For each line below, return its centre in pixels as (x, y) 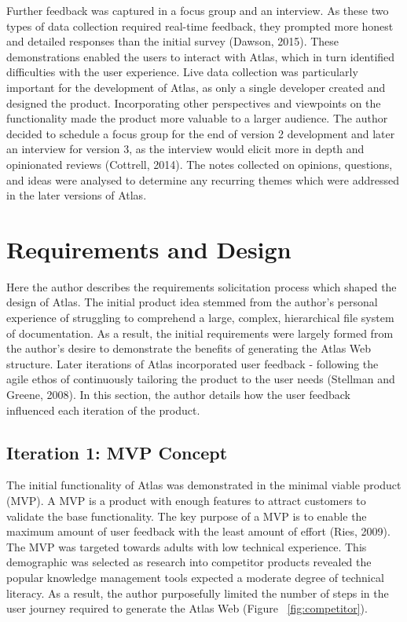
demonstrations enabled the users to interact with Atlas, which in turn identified (201, 56)
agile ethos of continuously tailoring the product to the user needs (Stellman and (201, 379)
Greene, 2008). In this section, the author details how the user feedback (179, 394)
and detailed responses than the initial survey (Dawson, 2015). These (173, 41)
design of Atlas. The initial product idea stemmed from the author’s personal (192, 302)
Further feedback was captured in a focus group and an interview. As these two (198, 10)
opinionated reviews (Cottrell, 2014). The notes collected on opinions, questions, (200, 164)
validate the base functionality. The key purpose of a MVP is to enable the (187, 516)
